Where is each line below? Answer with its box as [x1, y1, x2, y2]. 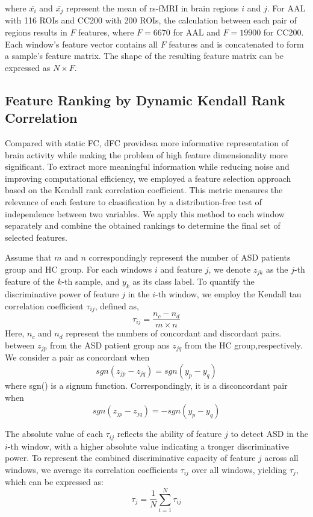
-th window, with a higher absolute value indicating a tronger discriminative [7, 439, 289, 452]
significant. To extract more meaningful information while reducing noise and [5, 160, 290, 173]
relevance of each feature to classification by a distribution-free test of [5, 195, 262, 208]
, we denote [208, 262, 251, 275]
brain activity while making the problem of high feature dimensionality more [5, 148, 288, 161]
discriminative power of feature [5, 288, 119, 300]
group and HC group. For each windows [5, 262, 152, 275]
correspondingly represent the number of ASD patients [88, 251, 291, 264]
